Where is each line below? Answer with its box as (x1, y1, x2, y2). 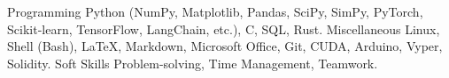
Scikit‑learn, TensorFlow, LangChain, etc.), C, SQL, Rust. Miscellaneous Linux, (7, 19, 440, 38)
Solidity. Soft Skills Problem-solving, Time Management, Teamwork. (7, 53, 378, 72)
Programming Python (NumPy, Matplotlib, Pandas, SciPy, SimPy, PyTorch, (7, 3, 423, 20)
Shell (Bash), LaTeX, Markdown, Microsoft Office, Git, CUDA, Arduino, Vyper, (7, 37, 443, 55)
